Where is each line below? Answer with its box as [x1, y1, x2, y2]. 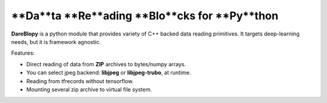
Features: [11, 49, 35, 57]
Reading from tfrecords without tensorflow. [26, 77, 134, 84]
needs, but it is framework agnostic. [11, 38, 101, 45]
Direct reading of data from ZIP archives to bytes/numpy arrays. [26, 60, 186, 67]
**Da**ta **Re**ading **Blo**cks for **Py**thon [11, 9, 279, 22]
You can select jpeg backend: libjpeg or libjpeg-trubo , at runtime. [26, 69, 191, 76]
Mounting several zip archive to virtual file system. [26, 86, 152, 93]
